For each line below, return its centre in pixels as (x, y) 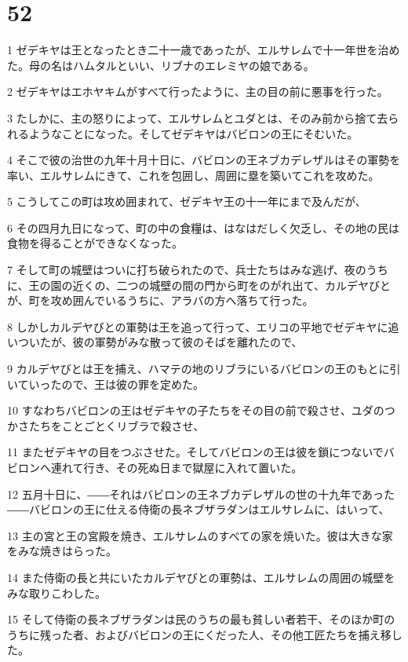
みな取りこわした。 (56, 593)
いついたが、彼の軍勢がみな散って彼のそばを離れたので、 (155, 342)
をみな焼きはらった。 (62, 551)
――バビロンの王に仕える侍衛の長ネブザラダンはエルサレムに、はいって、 (199, 509)
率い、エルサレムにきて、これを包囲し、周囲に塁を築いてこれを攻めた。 (193, 175)
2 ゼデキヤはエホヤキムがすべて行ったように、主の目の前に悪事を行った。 (198, 91)
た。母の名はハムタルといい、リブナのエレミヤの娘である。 (161, 65)
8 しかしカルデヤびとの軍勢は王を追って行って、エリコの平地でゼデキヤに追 (203, 326)
